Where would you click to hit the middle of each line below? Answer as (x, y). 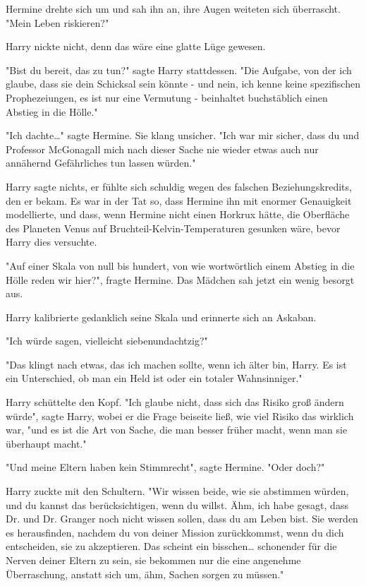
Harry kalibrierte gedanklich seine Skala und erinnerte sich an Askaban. (161, 317)
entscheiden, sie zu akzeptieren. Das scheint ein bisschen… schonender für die (171, 546)
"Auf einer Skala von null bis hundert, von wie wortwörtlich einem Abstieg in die (180, 265)
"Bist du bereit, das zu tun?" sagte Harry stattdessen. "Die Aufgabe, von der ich (179, 70)
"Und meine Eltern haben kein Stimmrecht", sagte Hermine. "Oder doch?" (165, 467)
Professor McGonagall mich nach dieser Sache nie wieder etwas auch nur (162, 149)
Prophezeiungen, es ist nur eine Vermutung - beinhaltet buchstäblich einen (167, 97)
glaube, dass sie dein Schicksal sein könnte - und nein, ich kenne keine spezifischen (183, 84)
